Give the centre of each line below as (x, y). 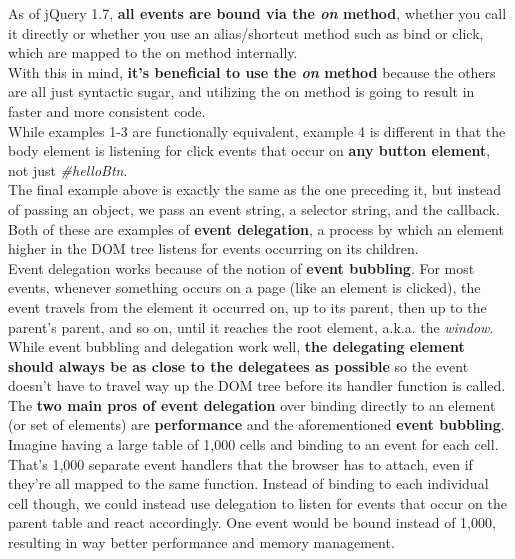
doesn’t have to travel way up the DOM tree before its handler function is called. (257, 385)
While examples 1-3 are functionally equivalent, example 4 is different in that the (257, 130)
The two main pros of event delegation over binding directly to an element (252, 404)
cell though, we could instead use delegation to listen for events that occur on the (257, 502)
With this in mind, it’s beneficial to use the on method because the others (252, 71)
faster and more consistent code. (107, 110)
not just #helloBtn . (68, 169)
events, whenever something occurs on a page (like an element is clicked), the (244, 287)
